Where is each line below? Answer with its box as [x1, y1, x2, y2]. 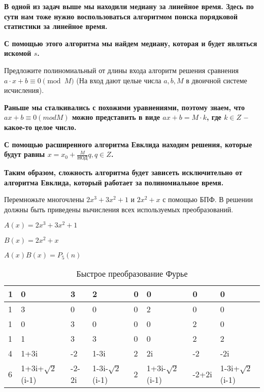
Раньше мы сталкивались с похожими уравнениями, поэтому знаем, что [4, 102, 245, 112]
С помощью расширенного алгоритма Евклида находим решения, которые [4, 139, 252, 149]
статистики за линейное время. [4, 21, 108, 31]
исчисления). [4, 85, 44, 95]
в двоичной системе [186, 75, 247, 85]
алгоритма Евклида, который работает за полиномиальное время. [4, 177, 224, 187]
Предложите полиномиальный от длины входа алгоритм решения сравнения [4, 64, 239, 75]
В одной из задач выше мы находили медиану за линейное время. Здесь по [4, 1, 254, 11]
